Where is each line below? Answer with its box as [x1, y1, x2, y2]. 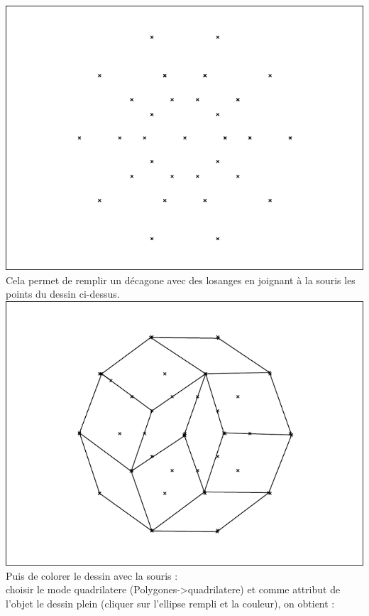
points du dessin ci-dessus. [6, 286, 120, 301]
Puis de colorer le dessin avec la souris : [6, 568, 178, 583]
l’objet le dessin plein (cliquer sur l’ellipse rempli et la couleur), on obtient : [6, 595, 335, 610]
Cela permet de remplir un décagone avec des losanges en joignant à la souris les [6, 272, 356, 287]
